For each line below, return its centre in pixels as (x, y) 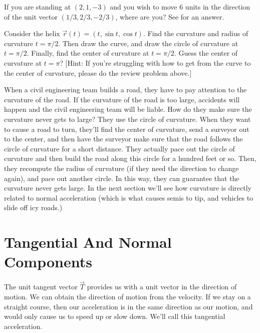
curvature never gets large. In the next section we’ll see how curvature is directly (128, 188)
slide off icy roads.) (33, 207)
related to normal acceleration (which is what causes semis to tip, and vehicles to (129, 197)
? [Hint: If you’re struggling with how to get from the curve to (155, 62)
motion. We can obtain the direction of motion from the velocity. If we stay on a (127, 296)
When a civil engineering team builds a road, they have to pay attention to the (125, 90)
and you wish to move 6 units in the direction (180, 7)
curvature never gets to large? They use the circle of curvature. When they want (127, 119)
